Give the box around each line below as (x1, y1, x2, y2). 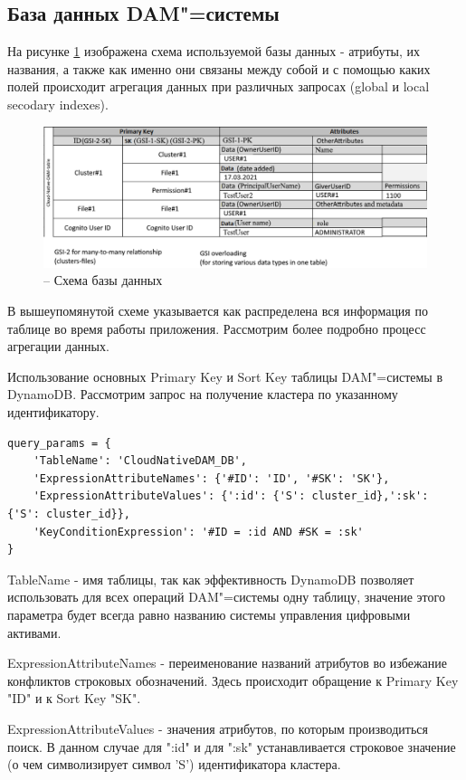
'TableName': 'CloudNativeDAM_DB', (33, 454, 247, 468)
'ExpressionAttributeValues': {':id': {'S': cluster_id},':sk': (33, 490, 429, 503)
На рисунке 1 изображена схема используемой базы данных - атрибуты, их (7, 42, 420, 61)
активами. (7, 623, 62, 642)
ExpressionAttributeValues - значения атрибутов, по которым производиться (7, 718, 428, 737)
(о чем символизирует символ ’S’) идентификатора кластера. (7, 755, 341, 774)
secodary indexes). (7, 94, 109, 113)
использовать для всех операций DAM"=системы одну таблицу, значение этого (7, 587, 445, 606)
